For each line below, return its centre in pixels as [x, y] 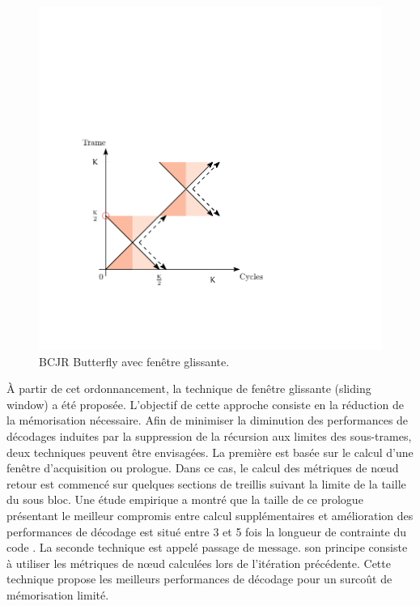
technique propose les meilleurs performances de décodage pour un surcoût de [199, 579]
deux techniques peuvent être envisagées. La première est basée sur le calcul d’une [210, 452]
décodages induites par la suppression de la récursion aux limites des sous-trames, [209, 435]
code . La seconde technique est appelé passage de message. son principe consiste [207, 547]
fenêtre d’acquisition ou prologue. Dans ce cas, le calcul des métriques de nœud [203, 468]
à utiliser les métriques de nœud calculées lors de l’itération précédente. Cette [199, 563]
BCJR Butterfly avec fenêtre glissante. [134, 361]
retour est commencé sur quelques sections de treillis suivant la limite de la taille [206, 483]
